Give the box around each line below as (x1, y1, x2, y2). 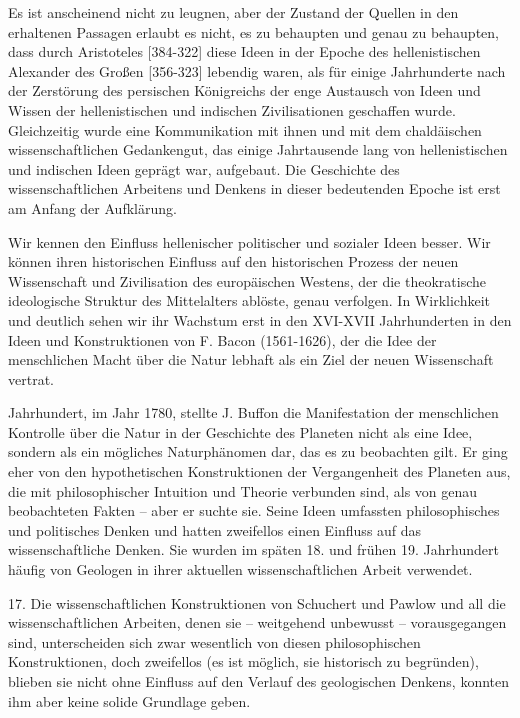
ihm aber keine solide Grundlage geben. (8, 690, 251, 711)
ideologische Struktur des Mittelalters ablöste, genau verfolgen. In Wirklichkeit (8, 290, 490, 311)
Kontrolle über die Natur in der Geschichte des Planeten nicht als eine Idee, (8, 421, 473, 442)
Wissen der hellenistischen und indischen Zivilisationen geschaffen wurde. (8, 99, 456, 120)
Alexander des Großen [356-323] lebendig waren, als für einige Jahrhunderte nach (8, 60, 506, 81)
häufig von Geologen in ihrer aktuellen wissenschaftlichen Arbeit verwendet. (8, 559, 473, 580)
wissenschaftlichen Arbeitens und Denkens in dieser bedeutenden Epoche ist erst (8, 178, 501, 199)
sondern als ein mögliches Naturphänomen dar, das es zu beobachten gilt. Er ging (8, 441, 508, 462)
